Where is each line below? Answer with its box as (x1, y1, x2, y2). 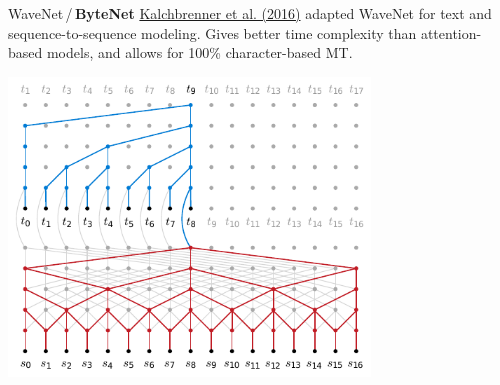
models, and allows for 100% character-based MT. (46, 42, 353, 63)
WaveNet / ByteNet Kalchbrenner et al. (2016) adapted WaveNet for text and (8, 3, 492, 23)
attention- (420, 22, 482, 43)
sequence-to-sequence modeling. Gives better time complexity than (8, 22, 417, 43)
